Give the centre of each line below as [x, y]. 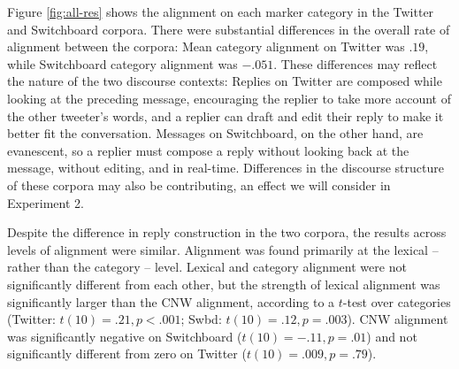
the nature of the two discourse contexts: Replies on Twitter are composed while [225, 81]
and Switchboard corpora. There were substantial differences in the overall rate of [229, 29]
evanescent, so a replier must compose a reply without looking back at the [208, 150]
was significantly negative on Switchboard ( [125, 336]
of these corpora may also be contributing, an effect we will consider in [199, 184]
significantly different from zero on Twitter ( [127, 354]
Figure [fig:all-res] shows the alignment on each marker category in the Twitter [221, 12]
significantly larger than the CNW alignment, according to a [171, 301]
